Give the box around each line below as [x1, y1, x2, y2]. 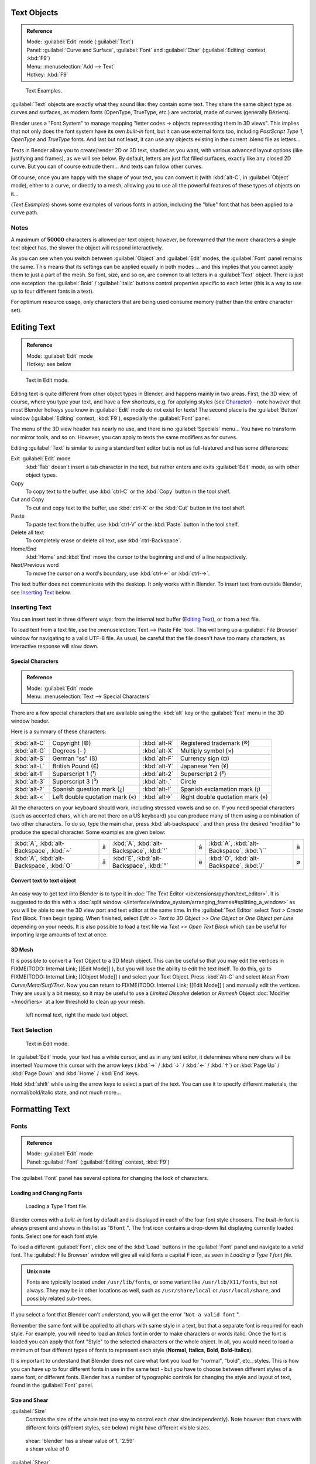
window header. [11, 717, 50, 724]
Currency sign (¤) [180, 754, 229, 762]
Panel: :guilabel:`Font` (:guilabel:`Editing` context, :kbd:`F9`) [26, 1158, 170, 1165]
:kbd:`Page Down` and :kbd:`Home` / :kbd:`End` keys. [11, 1070, 139, 1077]
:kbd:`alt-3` [14, 777, 45, 785]
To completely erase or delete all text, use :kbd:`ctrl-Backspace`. [25, 537, 181, 544]
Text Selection [11, 1025, 53, 1034]
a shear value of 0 [25, 1445, 70, 1452]
